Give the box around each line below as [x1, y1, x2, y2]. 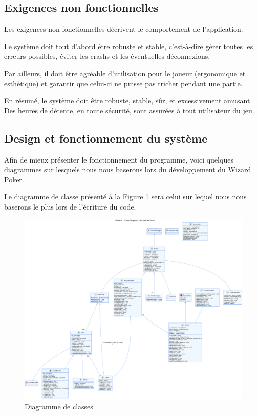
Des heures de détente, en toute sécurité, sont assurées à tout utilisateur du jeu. [4, 105, 254, 116]
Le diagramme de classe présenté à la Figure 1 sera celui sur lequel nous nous [4, 191, 247, 202]
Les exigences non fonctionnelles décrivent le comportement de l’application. [4, 24, 243, 34]
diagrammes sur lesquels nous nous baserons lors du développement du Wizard [4, 164, 251, 175]
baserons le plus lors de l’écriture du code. [4, 201, 136, 212]
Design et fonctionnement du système [4, 130, 208, 146]
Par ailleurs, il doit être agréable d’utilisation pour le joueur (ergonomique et [4, 67, 246, 78]
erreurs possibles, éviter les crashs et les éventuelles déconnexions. [4, 51, 210, 61]
